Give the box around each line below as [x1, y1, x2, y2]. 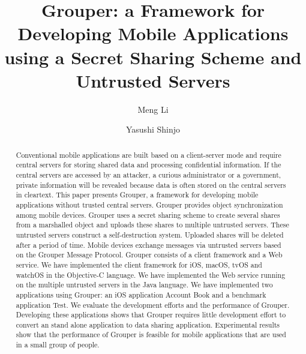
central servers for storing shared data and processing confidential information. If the [16, 160, 281, 170]
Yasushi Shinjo [125, 123, 181, 136]
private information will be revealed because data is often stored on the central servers [16, 179, 286, 190]
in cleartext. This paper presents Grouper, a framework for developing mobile [16, 190, 259, 200]
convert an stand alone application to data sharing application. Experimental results [16, 319, 280, 329]
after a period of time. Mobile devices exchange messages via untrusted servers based [16, 239, 281, 250]
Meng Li [137, 103, 169, 115]
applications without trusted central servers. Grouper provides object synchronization [16, 199, 283, 209]
